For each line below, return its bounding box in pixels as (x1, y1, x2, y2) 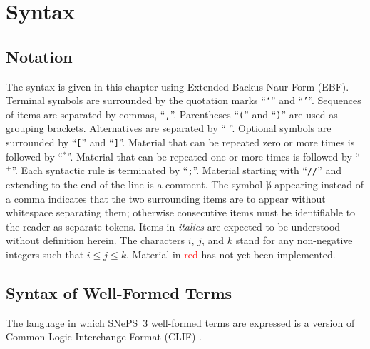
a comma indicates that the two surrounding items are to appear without (6, 191, 326, 206)
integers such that (6, 246, 84, 261)
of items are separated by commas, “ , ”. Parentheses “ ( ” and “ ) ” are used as (6, 106, 338, 121)
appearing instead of (274, 176, 364, 191)
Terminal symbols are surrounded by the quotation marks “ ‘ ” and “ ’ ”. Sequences (6, 93, 361, 108)
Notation (6, 45, 73, 67)
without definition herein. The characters (6, 233, 185, 248)
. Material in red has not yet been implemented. (125, 246, 336, 261)
